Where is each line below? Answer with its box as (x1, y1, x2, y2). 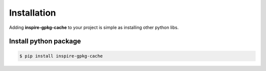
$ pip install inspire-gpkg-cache (19, 53, 103, 59)
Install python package (9, 37, 81, 46)
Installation (9, 7, 56, 18)
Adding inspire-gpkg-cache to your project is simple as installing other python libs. (9, 24, 179, 30)
